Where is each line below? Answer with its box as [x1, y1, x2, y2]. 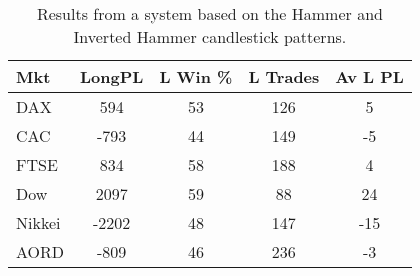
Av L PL [335, 65, 404, 88]
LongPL [80, 65, 144, 88]
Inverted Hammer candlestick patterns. [73, 25, 347, 48]
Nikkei [16, 211, 61, 234]
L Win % [159, 65, 233, 88]
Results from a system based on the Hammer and [36, 2, 383, 25]
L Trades [248, 65, 320, 88]
